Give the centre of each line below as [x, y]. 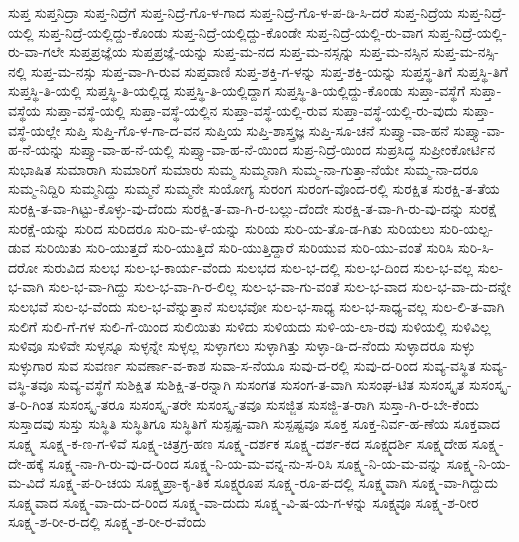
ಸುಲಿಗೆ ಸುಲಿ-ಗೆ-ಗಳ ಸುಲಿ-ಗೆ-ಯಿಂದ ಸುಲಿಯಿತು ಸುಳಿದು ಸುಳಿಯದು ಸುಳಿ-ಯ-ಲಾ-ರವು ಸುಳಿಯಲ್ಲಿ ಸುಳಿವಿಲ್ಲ [249, 325]
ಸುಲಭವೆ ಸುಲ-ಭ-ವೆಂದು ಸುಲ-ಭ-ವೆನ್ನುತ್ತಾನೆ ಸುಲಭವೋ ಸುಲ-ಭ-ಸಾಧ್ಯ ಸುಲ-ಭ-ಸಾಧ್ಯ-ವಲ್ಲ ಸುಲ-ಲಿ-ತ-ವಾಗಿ [256, 305]
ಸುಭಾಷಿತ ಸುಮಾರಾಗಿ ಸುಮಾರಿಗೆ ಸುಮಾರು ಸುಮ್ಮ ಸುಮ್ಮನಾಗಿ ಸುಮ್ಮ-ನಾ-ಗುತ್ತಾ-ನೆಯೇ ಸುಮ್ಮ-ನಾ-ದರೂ [243, 168]
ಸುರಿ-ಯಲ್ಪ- [466, 227]
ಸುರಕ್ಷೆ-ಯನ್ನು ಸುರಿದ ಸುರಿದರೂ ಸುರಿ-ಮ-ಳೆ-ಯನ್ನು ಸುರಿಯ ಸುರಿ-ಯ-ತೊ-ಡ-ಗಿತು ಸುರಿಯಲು [221, 227]
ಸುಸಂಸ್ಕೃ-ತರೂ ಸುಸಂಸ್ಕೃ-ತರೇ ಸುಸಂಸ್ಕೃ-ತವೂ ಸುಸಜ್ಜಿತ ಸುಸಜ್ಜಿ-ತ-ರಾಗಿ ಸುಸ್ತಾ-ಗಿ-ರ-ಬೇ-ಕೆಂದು [268, 403]
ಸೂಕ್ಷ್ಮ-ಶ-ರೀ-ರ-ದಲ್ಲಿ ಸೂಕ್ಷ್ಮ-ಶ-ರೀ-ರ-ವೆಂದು [107, 521]
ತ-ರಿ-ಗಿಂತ [31, 403]
